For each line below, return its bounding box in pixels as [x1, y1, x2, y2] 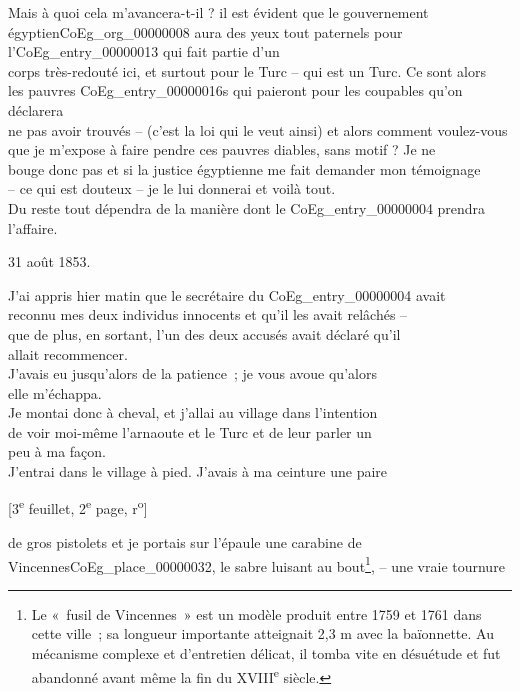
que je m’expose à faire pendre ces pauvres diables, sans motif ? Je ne [8, 139, 436, 160]
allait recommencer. [8, 343, 128, 364]
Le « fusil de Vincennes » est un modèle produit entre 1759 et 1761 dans [31, 603, 482, 624]
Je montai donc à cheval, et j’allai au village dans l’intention [8, 402, 378, 423]
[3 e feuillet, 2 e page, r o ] [8, 495, 148, 519]
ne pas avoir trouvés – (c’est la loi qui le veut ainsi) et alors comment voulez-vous [8, 119, 508, 140]
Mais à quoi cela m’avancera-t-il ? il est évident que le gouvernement [8, 2, 429, 22]
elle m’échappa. [8, 382, 102, 403]
